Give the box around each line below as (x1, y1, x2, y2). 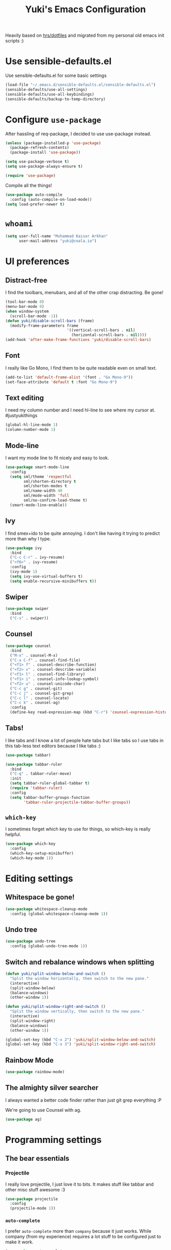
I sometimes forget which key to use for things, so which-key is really (5, 826, 151, 832)
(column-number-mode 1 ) (5, 427, 56, 432)
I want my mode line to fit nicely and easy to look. (5, 455, 109, 461)
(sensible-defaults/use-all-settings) (5, 87, 88, 92)
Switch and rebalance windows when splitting (5, 957, 154, 967)
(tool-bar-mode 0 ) (5, 299, 44, 304)
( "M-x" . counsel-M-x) (10, 653, 58, 658)
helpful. (5, 831, 21, 838)
